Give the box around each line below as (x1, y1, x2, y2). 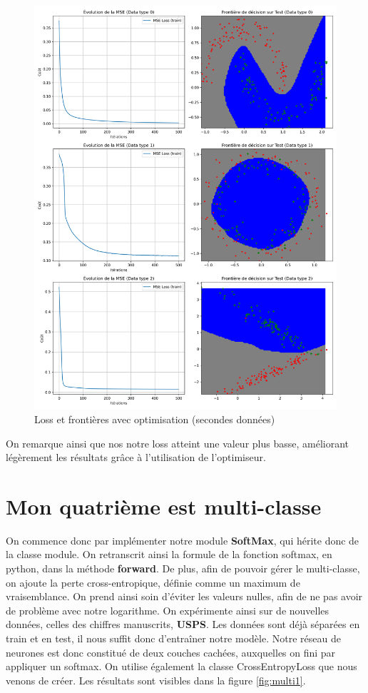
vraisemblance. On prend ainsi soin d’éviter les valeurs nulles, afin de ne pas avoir (6, 589, 363, 604)
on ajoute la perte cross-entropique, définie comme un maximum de (6, 575, 300, 590)
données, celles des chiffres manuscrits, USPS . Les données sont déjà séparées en (6, 617, 360, 632)
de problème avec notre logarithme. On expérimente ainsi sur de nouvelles (6, 602, 329, 617)
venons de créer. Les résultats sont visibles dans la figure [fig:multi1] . (6, 672, 306, 687)
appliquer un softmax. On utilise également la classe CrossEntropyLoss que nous (6, 659, 357, 674)
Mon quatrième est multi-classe (6, 491, 322, 520)
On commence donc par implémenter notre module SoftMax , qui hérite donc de (6, 532, 359, 547)
